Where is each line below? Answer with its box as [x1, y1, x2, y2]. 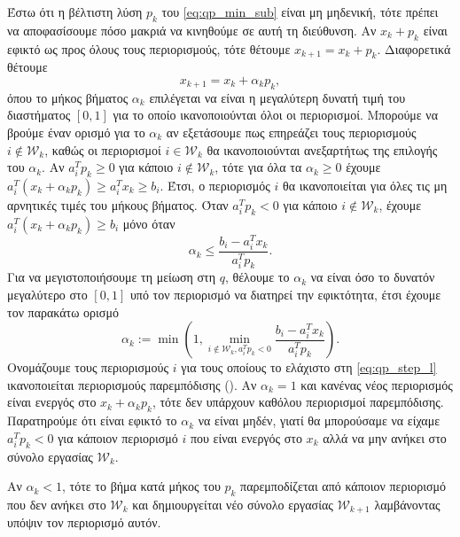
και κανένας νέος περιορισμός [300, 375, 453, 393]
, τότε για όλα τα [214, 158, 302, 176]
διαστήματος [7, 105, 71, 124]
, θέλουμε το [224, 268, 290, 286]
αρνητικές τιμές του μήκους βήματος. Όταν [7, 195, 229, 214]
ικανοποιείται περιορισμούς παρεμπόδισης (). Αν [7, 375, 257, 393]
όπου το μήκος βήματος [7, 88, 129, 106]
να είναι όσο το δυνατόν [310, 268, 435, 286]
